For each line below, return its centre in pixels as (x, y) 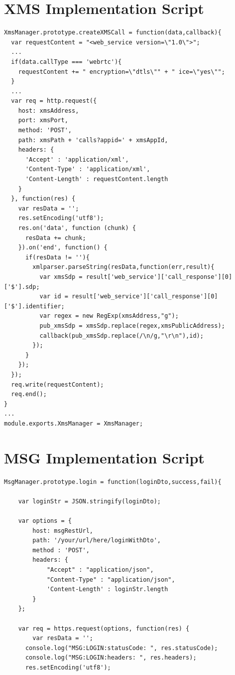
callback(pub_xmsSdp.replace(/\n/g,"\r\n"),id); (121, 336)
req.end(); (29, 394)
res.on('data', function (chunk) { (77, 228)
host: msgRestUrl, (63, 531)
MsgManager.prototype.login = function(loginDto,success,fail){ (113, 482)
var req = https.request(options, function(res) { (104, 628)
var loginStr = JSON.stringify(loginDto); (89, 501)
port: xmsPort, (43, 120)
